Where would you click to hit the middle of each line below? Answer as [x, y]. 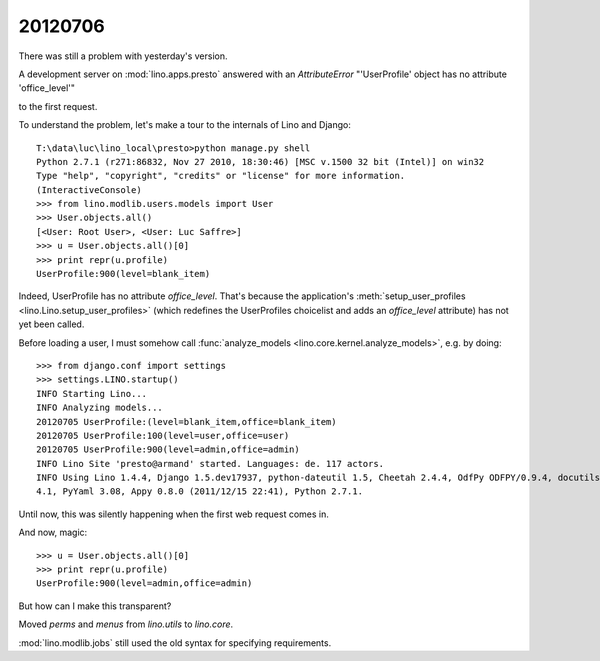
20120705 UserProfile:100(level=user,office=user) [163, 435]
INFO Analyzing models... [100, 408]
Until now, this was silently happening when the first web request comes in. [174, 514]
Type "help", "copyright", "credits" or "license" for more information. [221, 176]
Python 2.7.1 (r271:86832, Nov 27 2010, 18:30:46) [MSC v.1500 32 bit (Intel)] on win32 [260, 161]
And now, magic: [53, 532]
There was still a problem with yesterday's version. [123, 56]
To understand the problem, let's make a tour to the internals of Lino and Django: [185, 125]
